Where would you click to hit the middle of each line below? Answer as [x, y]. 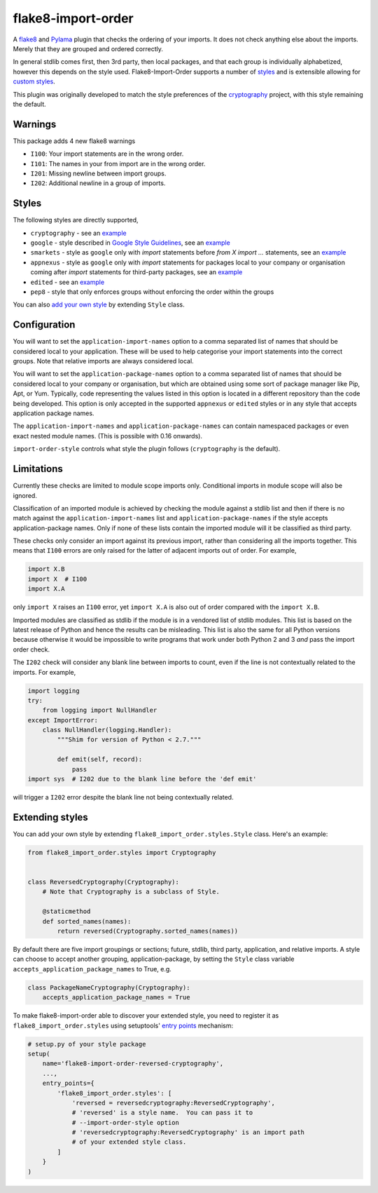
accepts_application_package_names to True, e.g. [92, 969]
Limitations [38, 469]
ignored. [25, 495]
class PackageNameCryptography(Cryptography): [109, 988]
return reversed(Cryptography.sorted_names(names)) [148, 931]
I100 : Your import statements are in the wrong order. [107, 154]
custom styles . [34, 81]
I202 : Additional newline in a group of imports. [98, 183]
